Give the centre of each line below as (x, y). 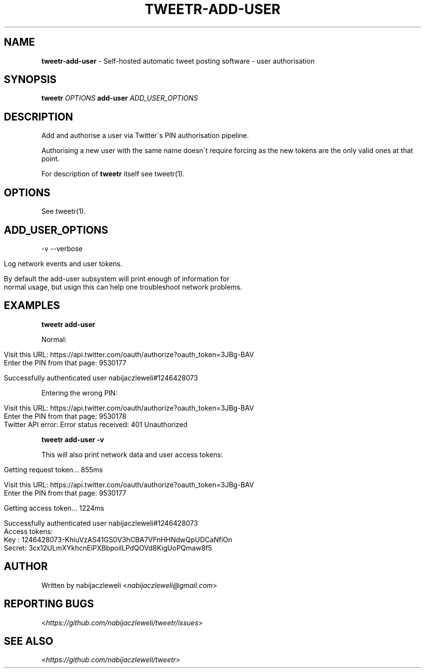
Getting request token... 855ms (53, 469)
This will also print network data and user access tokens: (132, 454)
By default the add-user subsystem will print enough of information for (117, 278)
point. (50, 159)
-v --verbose (62, 248)
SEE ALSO (29, 641)
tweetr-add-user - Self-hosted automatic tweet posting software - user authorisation (178, 61)
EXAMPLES (32, 306)
